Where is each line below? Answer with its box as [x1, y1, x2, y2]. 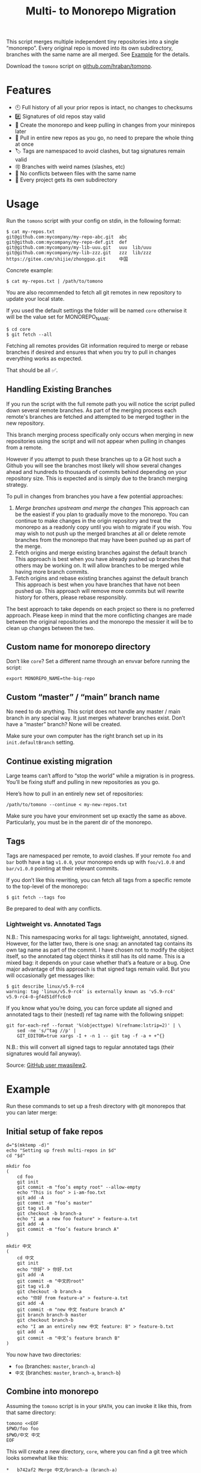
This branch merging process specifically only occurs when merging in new [6, 431, 194, 438]
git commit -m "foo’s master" [17, 1200, 93, 1206]
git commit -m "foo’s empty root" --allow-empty [17, 1184, 141, 1190]
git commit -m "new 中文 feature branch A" [17, 1307, 126, 1313]
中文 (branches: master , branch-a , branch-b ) [14, 1368, 121, 1376]
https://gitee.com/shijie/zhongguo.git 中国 [6, 257, 128, 263]
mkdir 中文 [6, 1243, 32, 1249]
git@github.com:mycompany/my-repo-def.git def [6, 239, 128, 246]
